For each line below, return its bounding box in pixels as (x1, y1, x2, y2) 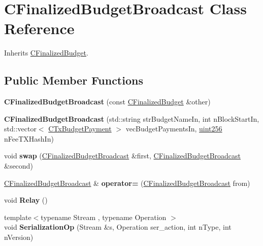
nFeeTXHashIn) (4, 133, 54, 144)
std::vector (4, 123, 37, 134)
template (4, 211, 31, 222)
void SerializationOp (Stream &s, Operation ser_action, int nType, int (4, 222, 232, 232)
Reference (4, 18, 75, 39)
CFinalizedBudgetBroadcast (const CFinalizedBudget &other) (4, 96, 211, 107)
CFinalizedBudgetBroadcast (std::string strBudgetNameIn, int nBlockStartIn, (4, 113, 259, 124)
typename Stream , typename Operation (41, 211, 167, 222)
